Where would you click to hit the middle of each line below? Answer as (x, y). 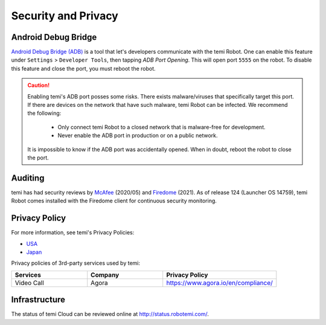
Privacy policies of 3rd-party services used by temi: (76, 263)
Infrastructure (38, 300)
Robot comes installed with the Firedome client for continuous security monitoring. (114, 201)
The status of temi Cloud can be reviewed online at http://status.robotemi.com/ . (110, 314)
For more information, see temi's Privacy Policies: (73, 233)
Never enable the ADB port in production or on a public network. (138, 135)
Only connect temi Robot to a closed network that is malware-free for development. (161, 127)
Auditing (28, 178)
